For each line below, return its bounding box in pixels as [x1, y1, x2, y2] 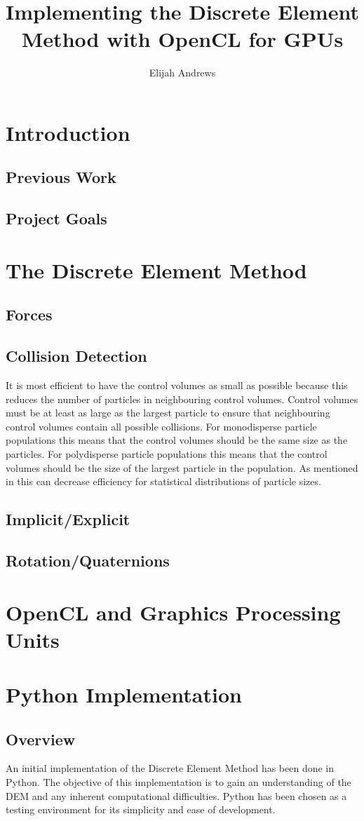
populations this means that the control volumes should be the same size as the [6, 433, 348, 447]
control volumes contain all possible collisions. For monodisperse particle [6, 419, 317, 433]
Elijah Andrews [149, 65, 216, 80]
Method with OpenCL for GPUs [21, 25, 344, 53]
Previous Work [6, 166, 116, 188]
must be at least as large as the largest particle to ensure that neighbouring [6, 405, 330, 420]
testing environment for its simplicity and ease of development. [6, 802, 276, 817]
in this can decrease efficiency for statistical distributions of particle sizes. [6, 474, 321, 489]
